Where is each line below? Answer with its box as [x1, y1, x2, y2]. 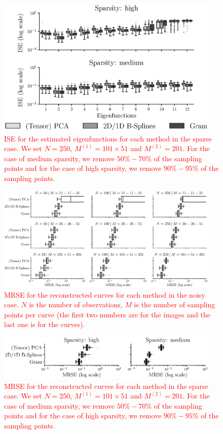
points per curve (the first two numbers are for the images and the [4, 309, 210, 319]
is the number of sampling [134, 299, 215, 310]
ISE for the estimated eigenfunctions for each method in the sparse [4, 133, 212, 143]
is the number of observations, [29, 299, 123, 310]
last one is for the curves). [4, 319, 85, 330]
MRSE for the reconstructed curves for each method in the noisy [4, 289, 205, 300]
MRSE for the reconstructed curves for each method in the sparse [4, 380, 208, 391]
